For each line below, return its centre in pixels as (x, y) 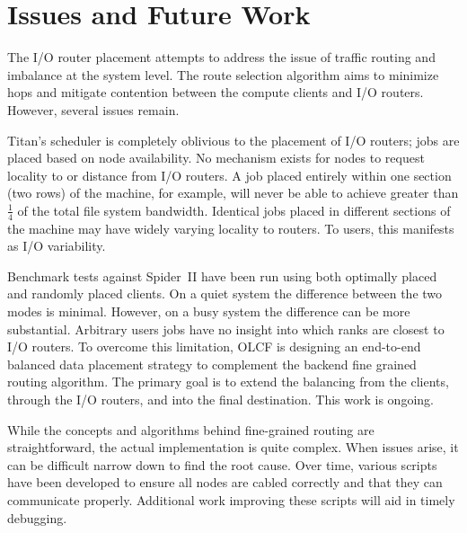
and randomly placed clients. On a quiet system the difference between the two (225, 293)
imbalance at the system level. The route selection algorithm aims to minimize (223, 74)
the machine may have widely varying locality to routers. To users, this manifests (231, 228)
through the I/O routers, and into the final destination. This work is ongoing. (220, 400)
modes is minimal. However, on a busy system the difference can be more (209, 311)
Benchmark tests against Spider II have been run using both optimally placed (222, 275)
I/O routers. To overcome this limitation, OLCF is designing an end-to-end (214, 346)
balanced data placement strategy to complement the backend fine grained (212, 364)
